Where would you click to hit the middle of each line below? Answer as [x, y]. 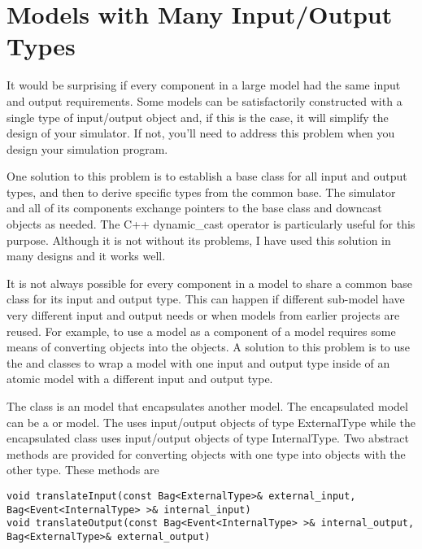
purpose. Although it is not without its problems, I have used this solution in [199, 240]
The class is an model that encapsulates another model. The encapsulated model [207, 406]
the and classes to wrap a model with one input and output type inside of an [198, 362]
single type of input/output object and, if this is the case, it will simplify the [198, 117]
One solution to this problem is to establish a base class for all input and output [207, 176]
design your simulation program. [87, 148]
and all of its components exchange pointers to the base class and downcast [194, 208]
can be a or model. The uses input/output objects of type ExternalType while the [211, 422]
